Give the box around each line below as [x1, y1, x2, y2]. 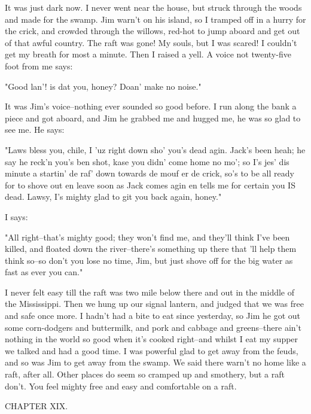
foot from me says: [5, 59, 73, 72]
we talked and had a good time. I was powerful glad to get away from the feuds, [5, 344, 298, 357]
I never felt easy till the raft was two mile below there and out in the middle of [5, 285, 295, 298]
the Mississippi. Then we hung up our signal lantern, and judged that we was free [5, 297, 304, 310]
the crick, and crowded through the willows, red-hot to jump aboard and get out [5, 25, 300, 37]
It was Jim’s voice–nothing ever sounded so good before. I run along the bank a [5, 100, 297, 112]
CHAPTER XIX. [5, 400, 68, 412]
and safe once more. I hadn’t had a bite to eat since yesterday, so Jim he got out [5, 309, 301, 322]
